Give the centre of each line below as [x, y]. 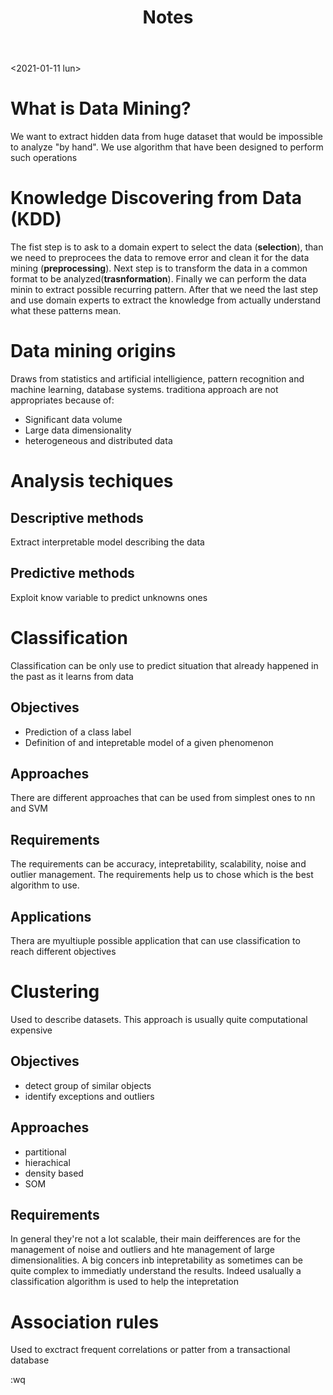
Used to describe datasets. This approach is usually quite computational [159, 1019]
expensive [31, 1030]
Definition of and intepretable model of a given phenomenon [149, 742]
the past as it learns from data [72, 676]
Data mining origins [93, 351]
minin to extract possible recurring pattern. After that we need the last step [164, 290]
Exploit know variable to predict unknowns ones [109, 597]
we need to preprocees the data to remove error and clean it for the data [160, 258]
